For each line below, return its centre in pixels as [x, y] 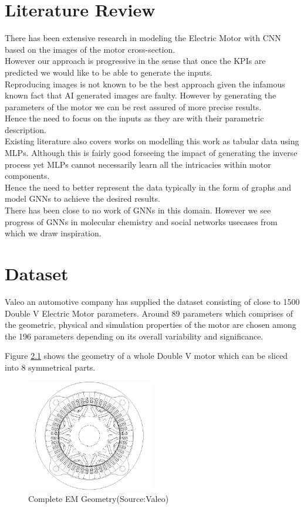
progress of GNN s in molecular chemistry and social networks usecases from [141, 221]
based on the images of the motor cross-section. [90, 49]
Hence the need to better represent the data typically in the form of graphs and [148, 187]
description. [26, 129]
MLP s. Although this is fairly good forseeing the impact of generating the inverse [151, 153]
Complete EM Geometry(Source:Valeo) [99, 498]
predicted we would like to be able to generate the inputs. [109, 72]
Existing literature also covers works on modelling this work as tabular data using [152, 141]
